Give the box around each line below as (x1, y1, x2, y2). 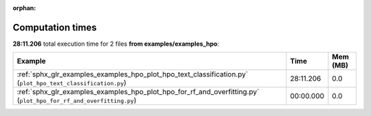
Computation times (12, 21, 97, 33)
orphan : (12, 4, 36, 12)
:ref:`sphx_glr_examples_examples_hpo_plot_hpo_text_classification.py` (16, 70, 249, 79)
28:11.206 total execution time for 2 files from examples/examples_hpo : (12, 40, 220, 48)
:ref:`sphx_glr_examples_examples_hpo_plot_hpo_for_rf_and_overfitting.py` (16, 87, 260, 97)
